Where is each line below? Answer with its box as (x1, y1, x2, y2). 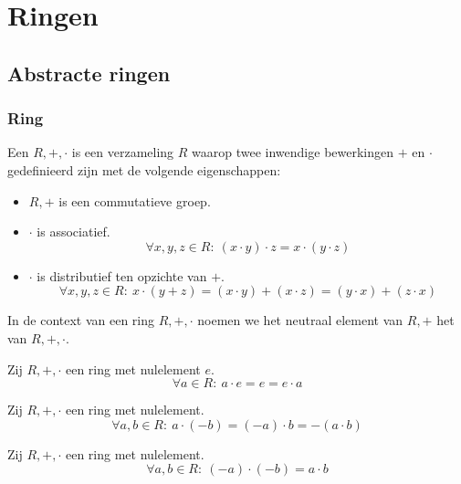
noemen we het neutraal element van (197, 310, 403, 330)
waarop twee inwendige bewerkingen (192, 142, 394, 162)
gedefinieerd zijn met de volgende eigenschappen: (7, 160, 281, 179)
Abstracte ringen (7, 58, 171, 87)
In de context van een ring (7, 310, 155, 330)
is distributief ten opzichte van (37, 266, 207, 285)
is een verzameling (71, 142, 174, 162)
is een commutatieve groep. (58, 191, 211, 210)
